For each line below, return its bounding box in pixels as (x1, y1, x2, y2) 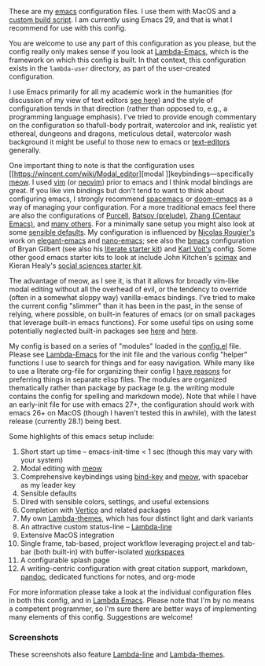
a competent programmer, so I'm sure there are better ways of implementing (9, 604, 257, 613)
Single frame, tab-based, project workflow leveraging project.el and (20, 539, 241, 548)
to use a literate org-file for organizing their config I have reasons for (9, 367, 231, 375)
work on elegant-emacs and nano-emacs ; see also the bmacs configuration (9, 236, 255, 245)
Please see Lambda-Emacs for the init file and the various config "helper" (9, 349, 248, 359)
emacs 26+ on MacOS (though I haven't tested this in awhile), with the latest (9, 408, 256, 417)
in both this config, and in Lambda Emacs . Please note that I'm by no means (9, 596, 255, 605)
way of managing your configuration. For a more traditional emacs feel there (9, 203, 256, 211)
